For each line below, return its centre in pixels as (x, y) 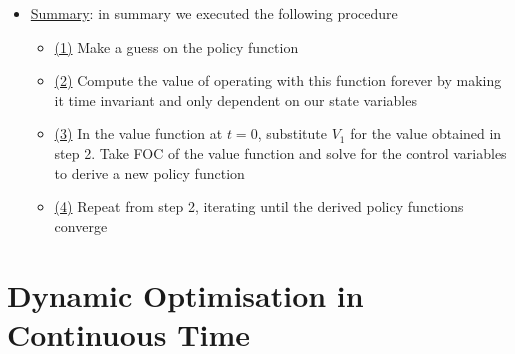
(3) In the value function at (138, 133)
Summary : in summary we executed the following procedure (214, 13)
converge (81, 225)
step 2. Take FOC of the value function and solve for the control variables (280, 152)
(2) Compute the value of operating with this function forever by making (278, 80)
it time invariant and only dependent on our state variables (235, 99)
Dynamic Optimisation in (185, 294)
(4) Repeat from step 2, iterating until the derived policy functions (259, 206)
